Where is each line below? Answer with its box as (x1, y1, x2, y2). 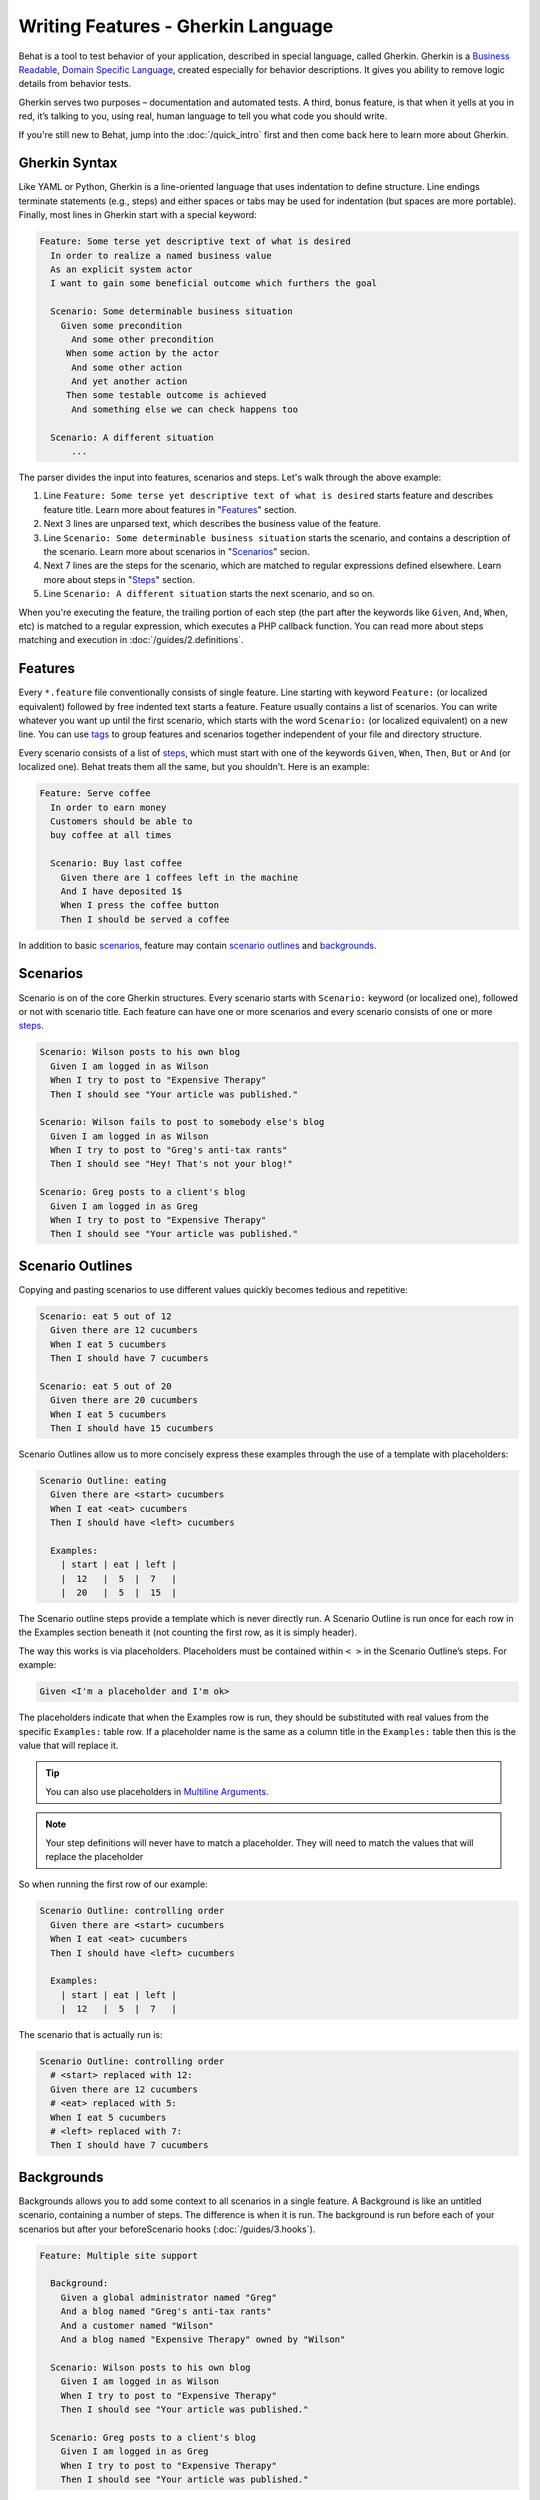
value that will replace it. (18, 1740, 119, 1752)
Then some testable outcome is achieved (65, 390, 267, 401)
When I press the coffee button (60, 900, 220, 911)
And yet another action (71, 376, 188, 387)
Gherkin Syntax (18, 155, 118, 172)
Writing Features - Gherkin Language (18, 15, 334, 37)
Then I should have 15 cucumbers (50, 1423, 214, 1434)
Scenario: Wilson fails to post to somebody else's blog (39, 1116, 325, 1128)
